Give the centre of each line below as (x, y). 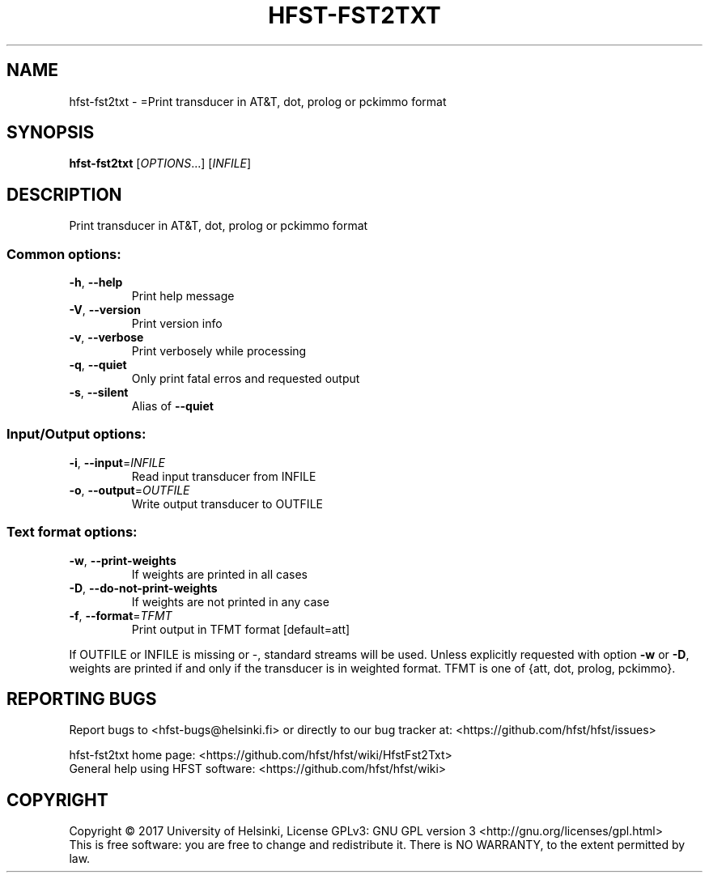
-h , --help (96, 282)
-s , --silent (99, 393)
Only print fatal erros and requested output (246, 379)
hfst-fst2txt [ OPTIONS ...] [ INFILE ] (160, 163)
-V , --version (105, 310)
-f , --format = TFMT (121, 615)
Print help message (183, 296)
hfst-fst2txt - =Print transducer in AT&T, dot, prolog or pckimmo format (258, 101)
